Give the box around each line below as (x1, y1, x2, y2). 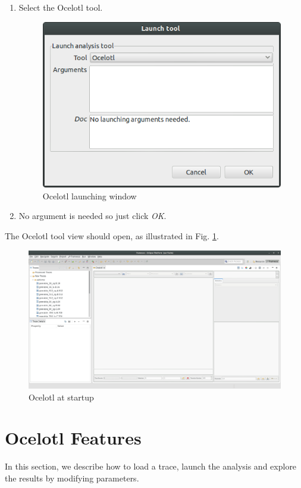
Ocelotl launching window (42, 189, 137, 202)
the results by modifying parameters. (5, 471, 139, 484)
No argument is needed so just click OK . (18, 209, 167, 222)
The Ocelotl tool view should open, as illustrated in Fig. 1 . (5, 230, 219, 242)
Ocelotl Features (5, 426, 142, 450)
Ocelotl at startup (29, 390, 94, 403)
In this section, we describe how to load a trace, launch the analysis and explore (5, 460, 297, 473)
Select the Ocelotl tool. (18, 1, 103, 13)
